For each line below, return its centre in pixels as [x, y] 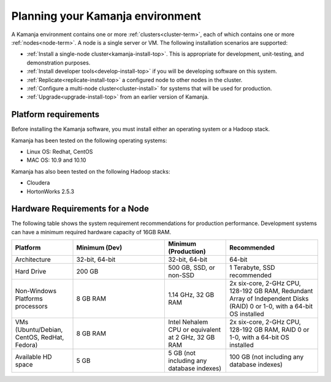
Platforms [29, 299]
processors [32, 307]
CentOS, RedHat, [40, 337]
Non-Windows [36, 291]
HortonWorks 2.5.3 [51, 191]
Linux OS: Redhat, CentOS [60, 151]
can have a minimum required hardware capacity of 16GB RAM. [91, 232]
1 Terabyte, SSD [252, 268]
